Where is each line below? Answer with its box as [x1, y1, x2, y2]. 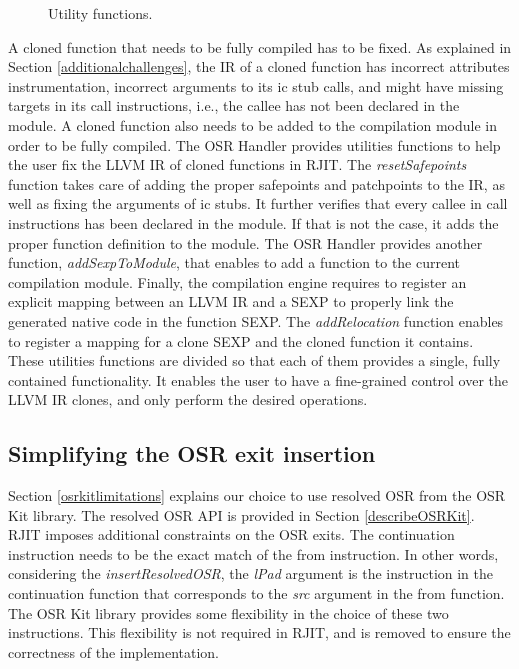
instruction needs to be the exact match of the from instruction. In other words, [8, 543, 499, 564]
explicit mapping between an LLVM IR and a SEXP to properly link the [8, 291, 454, 312]
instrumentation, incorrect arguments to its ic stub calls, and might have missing [8, 75, 504, 96]
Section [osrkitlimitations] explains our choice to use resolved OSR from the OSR [8, 485, 506, 506]
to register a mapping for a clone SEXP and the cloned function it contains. [8, 330, 474, 351]
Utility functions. [48, 3, 153, 23]
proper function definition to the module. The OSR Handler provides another [8, 232, 483, 253]
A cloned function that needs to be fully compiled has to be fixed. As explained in [8, 36, 512, 57]
